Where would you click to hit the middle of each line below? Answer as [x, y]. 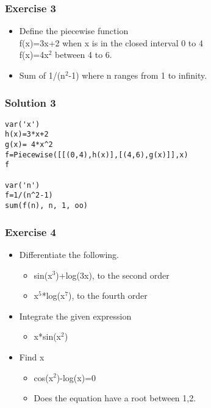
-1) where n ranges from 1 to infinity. [138, 75]
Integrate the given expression [75, 316]
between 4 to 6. [84, 55]
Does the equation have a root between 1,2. [115, 398]
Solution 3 [30, 102]
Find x [32, 356]
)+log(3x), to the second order [113, 275]
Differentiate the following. [69, 254]
